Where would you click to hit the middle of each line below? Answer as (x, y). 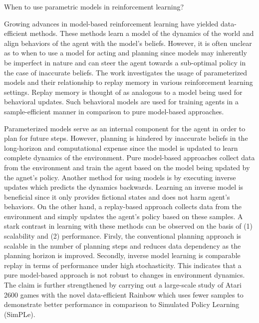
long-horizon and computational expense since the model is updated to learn (121, 148)
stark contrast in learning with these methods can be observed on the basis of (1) (129, 226)
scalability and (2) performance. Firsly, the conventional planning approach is (123, 236)
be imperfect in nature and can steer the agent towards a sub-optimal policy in (125, 62)
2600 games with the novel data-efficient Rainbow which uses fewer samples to (124, 294)
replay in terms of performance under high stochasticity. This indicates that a (123, 265)
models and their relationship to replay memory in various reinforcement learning (129, 82)
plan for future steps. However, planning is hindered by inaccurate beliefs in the (126, 138)
